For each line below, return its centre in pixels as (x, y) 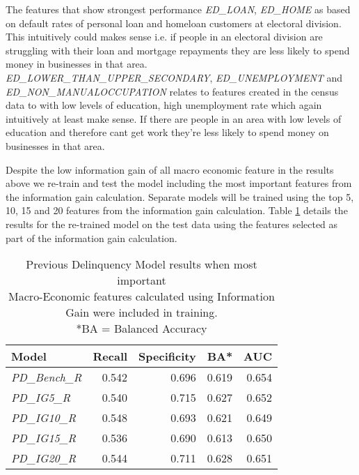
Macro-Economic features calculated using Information (142, 296)
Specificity (167, 356)
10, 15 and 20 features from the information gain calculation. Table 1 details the (177, 210)
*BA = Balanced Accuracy (142, 329)
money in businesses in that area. (77, 64)
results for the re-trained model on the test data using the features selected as (172, 224)
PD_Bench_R (47, 377)
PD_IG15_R (44, 438)
